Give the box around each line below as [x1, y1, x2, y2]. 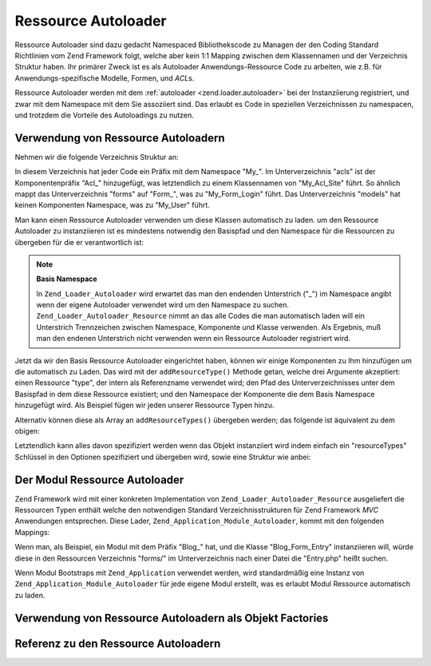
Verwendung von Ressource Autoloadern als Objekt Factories [14, 611, 329, 624]
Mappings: [14, 527, 50, 537]
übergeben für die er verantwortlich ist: [14, 237, 144, 247]
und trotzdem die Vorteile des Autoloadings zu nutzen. [14, 110, 195, 120]
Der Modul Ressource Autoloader [14, 473, 184, 486]
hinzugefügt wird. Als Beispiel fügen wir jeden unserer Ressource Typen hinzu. [14, 400, 275, 410]
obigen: [14, 426, 40, 435]
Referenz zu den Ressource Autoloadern [14, 636, 221, 650]
